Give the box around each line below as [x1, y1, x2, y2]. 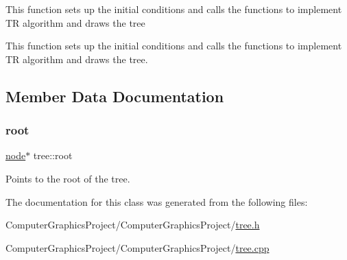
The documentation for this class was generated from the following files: [5, 194, 308, 209]
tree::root [33, 148, 73, 163]
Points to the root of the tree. [5, 171, 130, 185]
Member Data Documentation [5, 85, 224, 106]
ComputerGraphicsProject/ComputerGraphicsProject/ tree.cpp [5, 240, 270, 255]
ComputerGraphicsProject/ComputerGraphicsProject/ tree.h [5, 217, 260, 232]
